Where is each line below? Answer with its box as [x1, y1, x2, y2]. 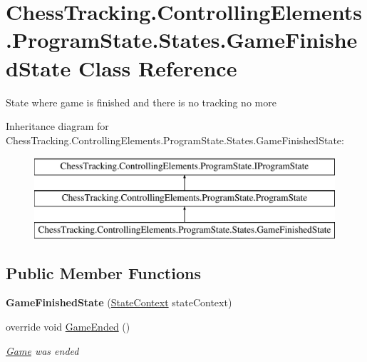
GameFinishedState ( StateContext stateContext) [6, 295, 232, 310]
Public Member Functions [6, 261, 201, 283]
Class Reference [78, 53, 237, 82]
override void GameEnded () [6, 319, 130, 334]
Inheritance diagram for [6, 119, 109, 134]
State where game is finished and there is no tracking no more [6, 94, 276, 109]
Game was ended [6, 343, 79, 358]
